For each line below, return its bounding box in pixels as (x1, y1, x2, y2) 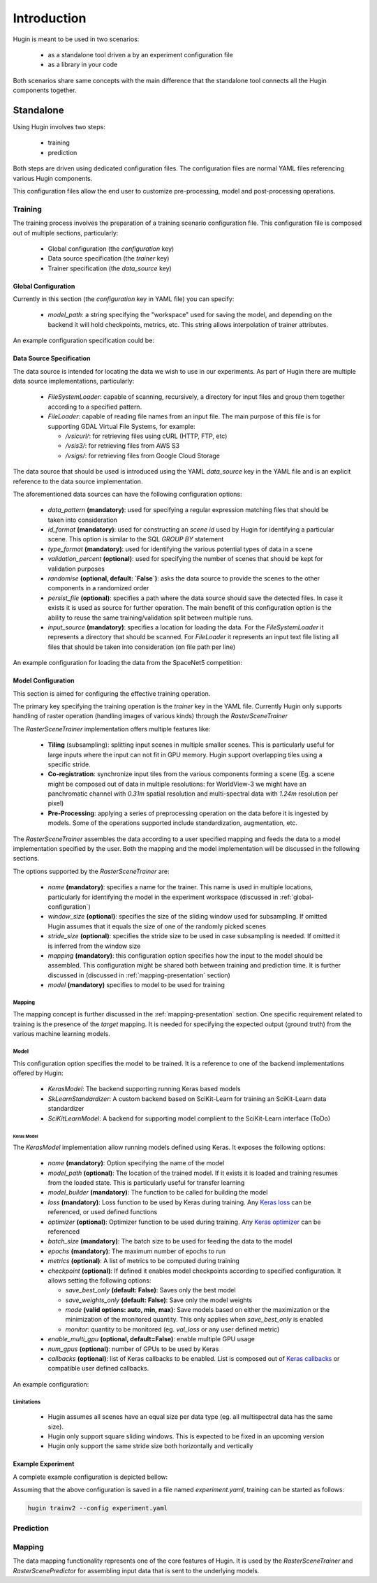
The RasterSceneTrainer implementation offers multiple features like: (13, 724, 211, 733)
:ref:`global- (279, 893, 314, 901)
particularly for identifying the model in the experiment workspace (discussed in (47, 893, 279, 901)
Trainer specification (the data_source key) (47, 264, 172, 272)
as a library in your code (47, 60, 118, 69)
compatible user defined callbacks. (47, 1364, 149, 1373)
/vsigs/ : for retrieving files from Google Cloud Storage (65, 451, 220, 460)
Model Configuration (13, 676, 75, 685)
